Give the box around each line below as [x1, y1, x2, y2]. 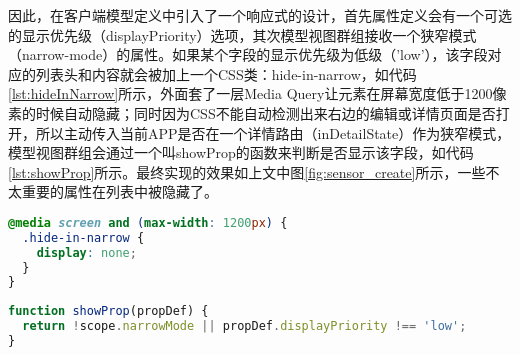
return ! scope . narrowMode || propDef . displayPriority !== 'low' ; [22, 319, 467, 334]
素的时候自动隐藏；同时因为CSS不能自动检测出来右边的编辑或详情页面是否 [8, 102, 496, 123]
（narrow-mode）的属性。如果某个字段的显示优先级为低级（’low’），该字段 [8, 44, 488, 65]
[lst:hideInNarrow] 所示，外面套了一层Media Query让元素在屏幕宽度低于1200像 [8, 83, 507, 104]
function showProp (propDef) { [8, 304, 209, 319]
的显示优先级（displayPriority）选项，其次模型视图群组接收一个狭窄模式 [8, 24, 477, 45]
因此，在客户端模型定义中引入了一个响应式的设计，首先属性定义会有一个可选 [8, 5, 512, 25]
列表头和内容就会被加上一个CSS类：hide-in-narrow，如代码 [35, 63, 417, 84]
